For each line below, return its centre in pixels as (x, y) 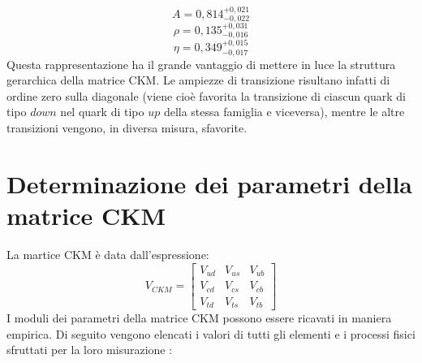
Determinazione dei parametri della (209, 183)
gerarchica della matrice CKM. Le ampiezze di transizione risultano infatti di (198, 80)
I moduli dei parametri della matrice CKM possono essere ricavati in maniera (199, 318)
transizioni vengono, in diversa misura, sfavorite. (127, 128)
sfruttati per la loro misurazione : (90, 350)
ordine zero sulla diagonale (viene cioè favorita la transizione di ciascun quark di (206, 95)
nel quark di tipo (102, 112)
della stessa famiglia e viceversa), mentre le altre (284, 112)
